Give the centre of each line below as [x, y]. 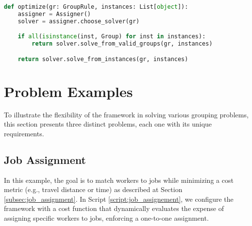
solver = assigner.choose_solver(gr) [79, 21]
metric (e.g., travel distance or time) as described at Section [93, 189]
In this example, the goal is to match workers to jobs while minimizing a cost [119, 180]
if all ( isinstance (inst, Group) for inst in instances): [112, 37]
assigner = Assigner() [54, 14]
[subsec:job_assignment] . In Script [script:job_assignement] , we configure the [119, 199]
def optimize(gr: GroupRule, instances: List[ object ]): [96, 7]
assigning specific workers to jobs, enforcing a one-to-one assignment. [106, 218]
